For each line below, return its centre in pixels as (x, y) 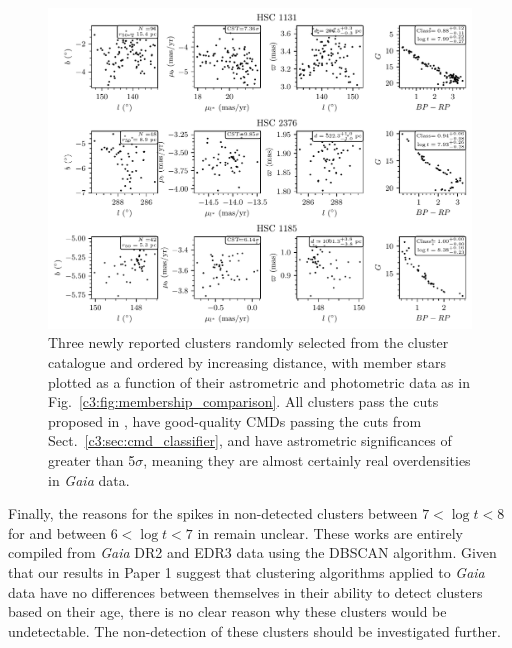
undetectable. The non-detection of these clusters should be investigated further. (254, 630)
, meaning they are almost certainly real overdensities (307, 460)
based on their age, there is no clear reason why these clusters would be (227, 611)
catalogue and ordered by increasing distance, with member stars (247, 362)
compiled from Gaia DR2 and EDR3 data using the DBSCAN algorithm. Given (252, 552)
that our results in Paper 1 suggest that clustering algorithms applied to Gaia (246, 572)
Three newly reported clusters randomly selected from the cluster (248, 342)
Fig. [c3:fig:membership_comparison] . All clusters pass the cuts (243, 401)
